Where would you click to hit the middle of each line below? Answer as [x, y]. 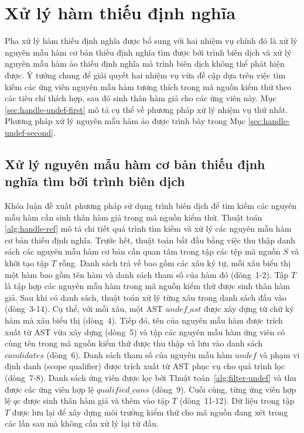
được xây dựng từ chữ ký [249, 309]
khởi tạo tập [27, 263]
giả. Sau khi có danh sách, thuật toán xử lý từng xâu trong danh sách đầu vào [146, 297]
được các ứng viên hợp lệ [49, 389]
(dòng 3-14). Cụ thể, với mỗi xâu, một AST [84, 309]
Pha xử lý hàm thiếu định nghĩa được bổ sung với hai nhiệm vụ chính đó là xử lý [151, 41]
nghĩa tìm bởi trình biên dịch [95, 181]
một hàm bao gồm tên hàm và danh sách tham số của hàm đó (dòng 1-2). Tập [147, 274]
